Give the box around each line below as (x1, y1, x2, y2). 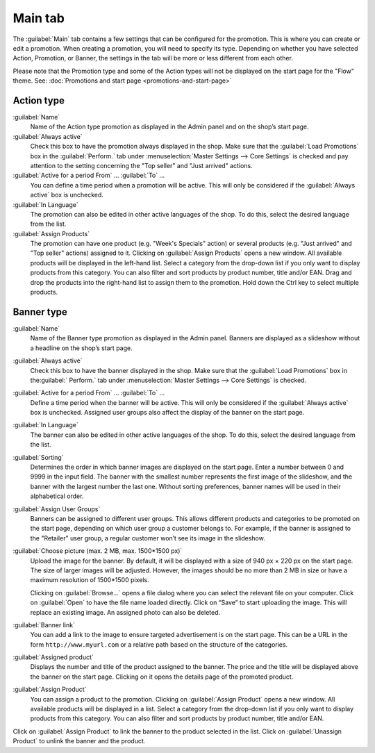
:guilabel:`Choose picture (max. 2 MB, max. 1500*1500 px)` (12, 547, 183, 555)
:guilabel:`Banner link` (12, 620, 76, 629)
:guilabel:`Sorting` (12, 453, 64, 461)
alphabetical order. (30, 492, 84, 500)
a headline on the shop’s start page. (30, 344, 133, 352)
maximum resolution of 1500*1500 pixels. (30, 576, 149, 584)
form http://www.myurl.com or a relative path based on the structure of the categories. (30, 640, 288, 649)
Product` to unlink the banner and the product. (12, 737, 146, 745)
